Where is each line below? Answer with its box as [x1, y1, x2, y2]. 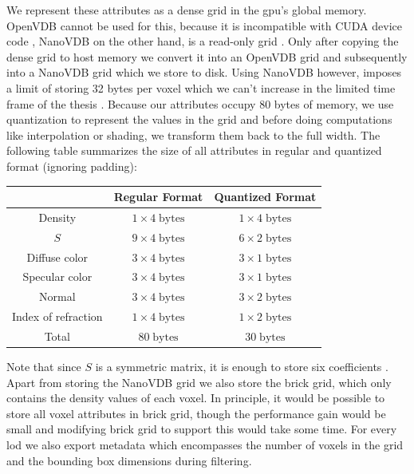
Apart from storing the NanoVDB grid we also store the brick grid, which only [6, 373, 392, 390]
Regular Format [113, 188, 203, 205]
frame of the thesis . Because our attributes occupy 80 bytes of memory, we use [6, 95, 394, 112]
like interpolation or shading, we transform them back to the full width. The [6, 126, 380, 143]
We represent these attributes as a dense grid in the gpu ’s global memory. [6, 2, 367, 18]
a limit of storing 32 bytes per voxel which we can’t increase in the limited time [6, 79, 396, 96]
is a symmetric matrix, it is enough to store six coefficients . [95, 358, 388, 375]
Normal [39, 288, 76, 305]
